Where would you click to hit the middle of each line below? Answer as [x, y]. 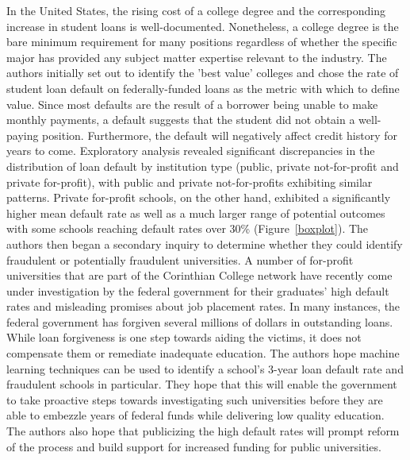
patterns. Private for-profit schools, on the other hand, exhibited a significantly [199, 197]
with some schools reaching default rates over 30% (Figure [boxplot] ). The [188, 228]
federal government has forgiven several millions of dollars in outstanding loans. [200, 321]
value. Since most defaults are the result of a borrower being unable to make [192, 104]
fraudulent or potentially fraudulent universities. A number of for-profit [180, 259]
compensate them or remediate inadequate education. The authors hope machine [203, 353]
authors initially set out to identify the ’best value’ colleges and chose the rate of [203, 73]
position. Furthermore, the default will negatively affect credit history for [220, 135]
